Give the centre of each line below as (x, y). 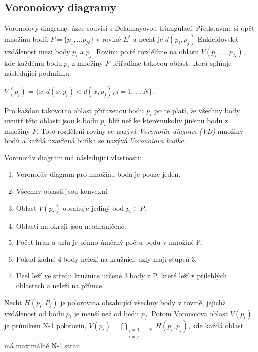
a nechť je (148, 39)
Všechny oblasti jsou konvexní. (63, 190)
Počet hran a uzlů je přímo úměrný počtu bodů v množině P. (109, 242)
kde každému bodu (33, 62)
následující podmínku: (38, 73)
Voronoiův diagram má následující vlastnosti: (73, 157)
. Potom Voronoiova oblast (188, 313)
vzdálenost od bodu (34, 313)
